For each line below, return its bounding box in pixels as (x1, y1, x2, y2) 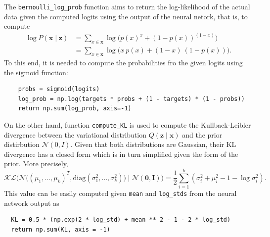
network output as (4, 197, 59, 208)
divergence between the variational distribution (4, 129, 146, 140)
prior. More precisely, (4, 158, 68, 169)
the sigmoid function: (4, 67, 68, 77)
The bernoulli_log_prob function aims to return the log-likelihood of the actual (4, 1, 250, 11)
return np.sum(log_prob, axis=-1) (18, 105, 132, 112)
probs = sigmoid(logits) (18, 86, 100, 93)
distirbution (4, 139, 40, 149)
